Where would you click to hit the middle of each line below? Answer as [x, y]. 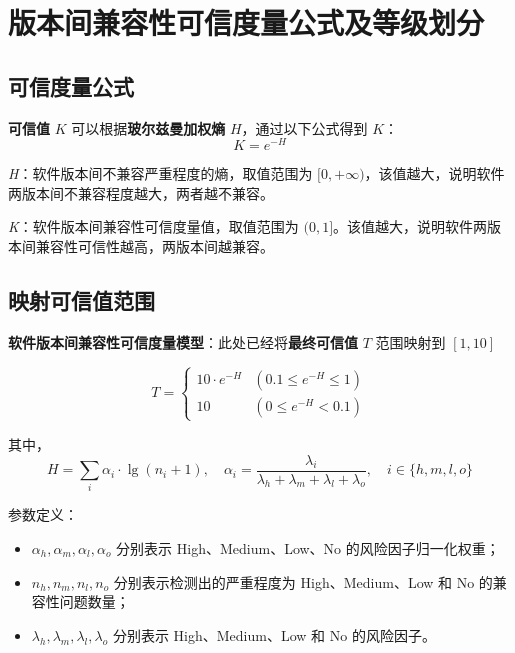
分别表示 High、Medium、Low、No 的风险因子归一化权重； [308, 547]
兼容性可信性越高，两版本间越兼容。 [154, 246]
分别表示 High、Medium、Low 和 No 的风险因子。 [274, 634]
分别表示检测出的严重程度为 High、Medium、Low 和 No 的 [303, 581]
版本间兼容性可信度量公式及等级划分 [246, 22]
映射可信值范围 [81, 300]
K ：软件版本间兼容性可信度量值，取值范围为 [153, 226]
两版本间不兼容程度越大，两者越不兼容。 [141, 192]
